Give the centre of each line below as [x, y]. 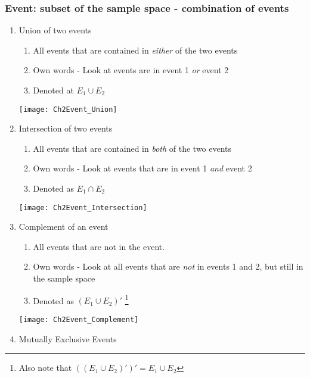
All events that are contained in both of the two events [132, 148]
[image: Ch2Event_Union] [68, 109]
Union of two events [55, 30]
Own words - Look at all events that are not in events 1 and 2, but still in [168, 266]
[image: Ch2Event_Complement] [79, 319]
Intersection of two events [66, 128]
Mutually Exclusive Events [68, 338]
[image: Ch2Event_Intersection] [83, 207]
